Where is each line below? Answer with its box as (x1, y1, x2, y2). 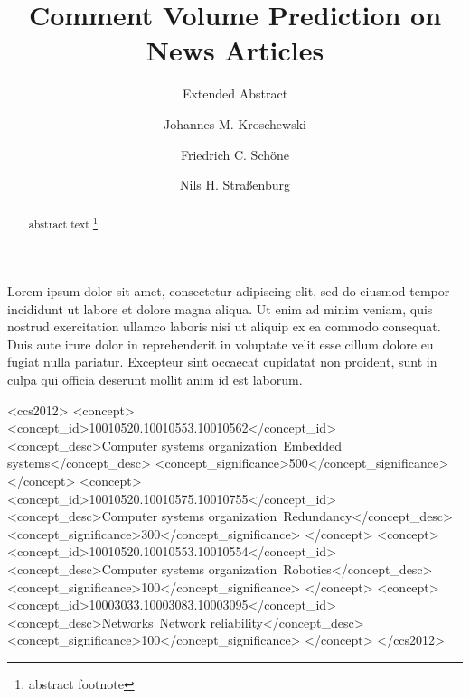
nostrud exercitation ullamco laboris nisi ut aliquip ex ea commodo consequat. (7, 317, 441, 336)
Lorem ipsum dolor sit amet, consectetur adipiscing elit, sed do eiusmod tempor (7, 282, 450, 301)
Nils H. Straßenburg (180, 175, 290, 194)
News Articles (146, 32, 324, 69)
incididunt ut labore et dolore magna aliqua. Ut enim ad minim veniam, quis (7, 299, 433, 318)
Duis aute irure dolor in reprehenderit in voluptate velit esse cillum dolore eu (7, 334, 434, 353)
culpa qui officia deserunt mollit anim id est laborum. (7, 370, 303, 389)
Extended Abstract (182, 84, 288, 103)
